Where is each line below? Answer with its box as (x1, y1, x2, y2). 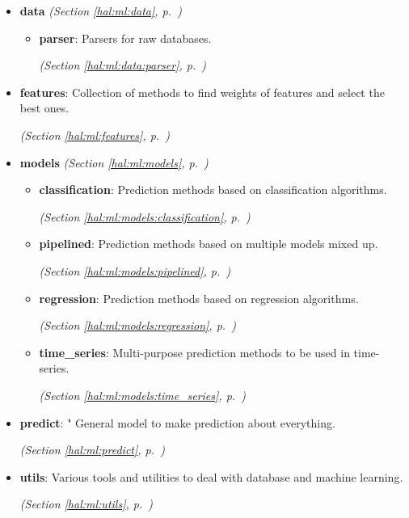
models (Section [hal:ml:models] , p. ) (19, 154, 209, 171)
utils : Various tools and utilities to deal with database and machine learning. (19, 468, 403, 485)
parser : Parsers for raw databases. (39, 29, 212, 46)
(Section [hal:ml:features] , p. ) (19, 126, 171, 143)
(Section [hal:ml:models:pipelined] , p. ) (39, 262, 231, 279)
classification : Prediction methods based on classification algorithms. (39, 181, 387, 198)
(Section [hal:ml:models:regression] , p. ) (39, 317, 236, 334)
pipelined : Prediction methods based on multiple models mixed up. (39, 235, 378, 252)
